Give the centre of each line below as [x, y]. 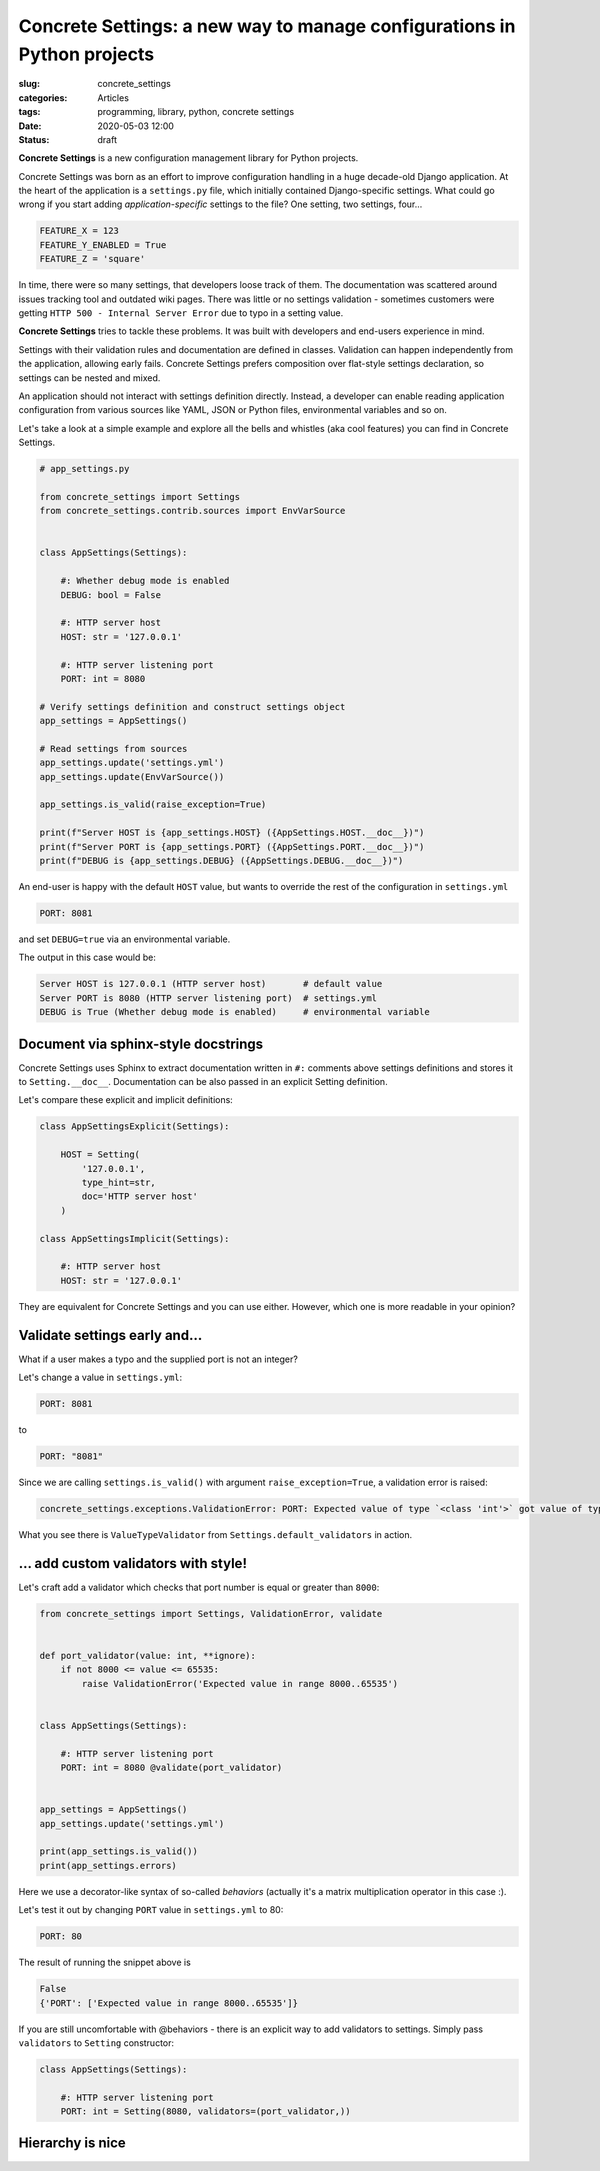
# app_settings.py [84, 469]
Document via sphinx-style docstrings [141, 1043]
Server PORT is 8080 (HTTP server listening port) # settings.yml [208, 998]
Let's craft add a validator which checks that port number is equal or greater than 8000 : [199, 1587]
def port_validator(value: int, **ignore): [148, 1655]
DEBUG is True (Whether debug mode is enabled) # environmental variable [234, 1012]
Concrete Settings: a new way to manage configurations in [267, 26]
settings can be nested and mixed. [89, 377]
